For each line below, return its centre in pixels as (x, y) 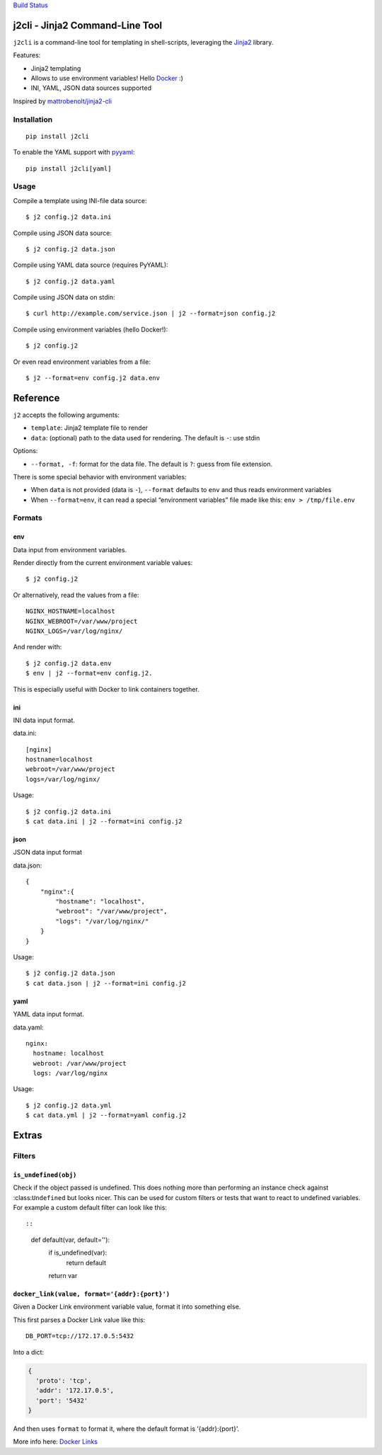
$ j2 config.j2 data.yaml (71, 281)
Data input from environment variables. (70, 549)
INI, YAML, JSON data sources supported (91, 88)
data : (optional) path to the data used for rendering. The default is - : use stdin (145, 438)
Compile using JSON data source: (63, 233)
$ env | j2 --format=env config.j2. (89, 673)
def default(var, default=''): (70, 1240)
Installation (33, 119)
